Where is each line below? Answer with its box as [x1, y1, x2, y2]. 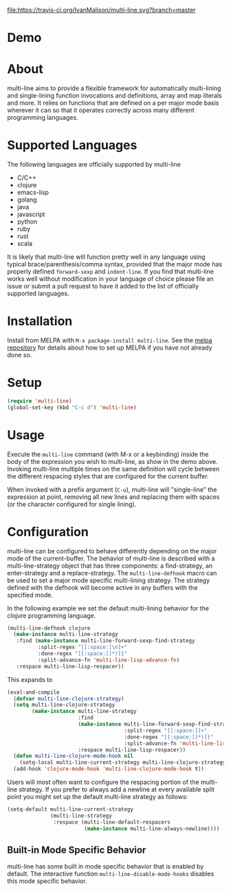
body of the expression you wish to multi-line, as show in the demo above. [7, 457, 218, 465]
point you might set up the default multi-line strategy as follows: [7, 793, 188, 801]
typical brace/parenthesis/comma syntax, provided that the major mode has [7, 260, 222, 268]
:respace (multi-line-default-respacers [53, 818, 170, 825]
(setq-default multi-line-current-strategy [7, 806, 134, 813]
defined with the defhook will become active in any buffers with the [7, 583, 198, 591]
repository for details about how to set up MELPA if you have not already [7, 343, 212, 352]
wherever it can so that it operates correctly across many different [7, 106, 195, 114]
